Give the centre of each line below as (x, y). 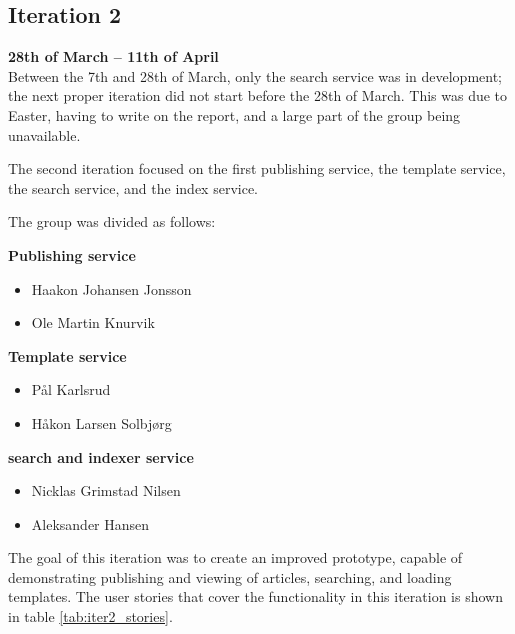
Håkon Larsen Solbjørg (101, 422)
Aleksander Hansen (90, 523)
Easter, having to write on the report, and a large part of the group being (234, 114)
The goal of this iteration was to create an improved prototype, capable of (235, 557)
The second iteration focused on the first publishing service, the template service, (257, 168)
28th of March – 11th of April (113, 56)
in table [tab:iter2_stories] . (90, 616)
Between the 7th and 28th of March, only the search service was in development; (255, 75)
